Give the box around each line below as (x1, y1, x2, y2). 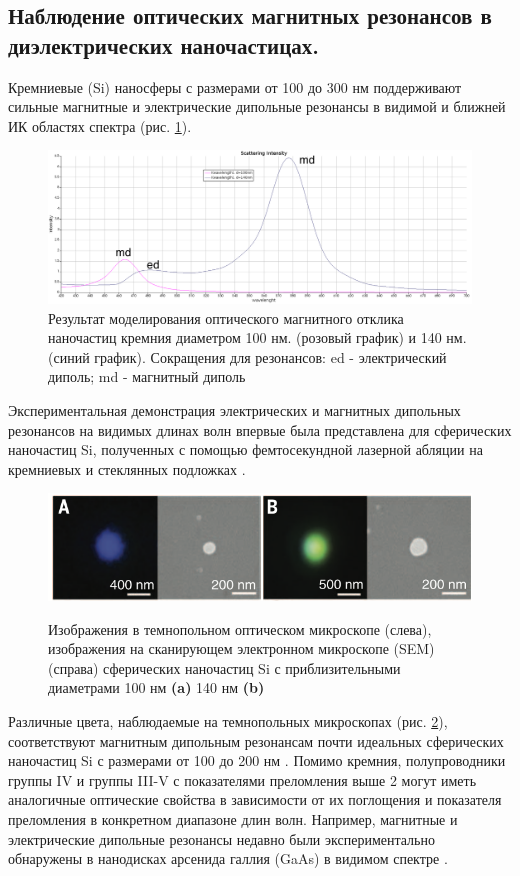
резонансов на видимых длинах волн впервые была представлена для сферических (8, 419, 512, 440)
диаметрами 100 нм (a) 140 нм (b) (48, 677, 265, 698)
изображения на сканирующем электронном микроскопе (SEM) (48, 638, 435, 659)
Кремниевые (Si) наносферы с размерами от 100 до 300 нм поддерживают (8, 76, 462, 97)
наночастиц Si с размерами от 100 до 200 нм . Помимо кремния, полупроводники (8, 750, 506, 771)
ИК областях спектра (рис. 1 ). (8, 115, 192, 136)
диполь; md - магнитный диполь (48, 366, 246, 387)
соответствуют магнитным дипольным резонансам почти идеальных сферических (8, 730, 504, 751)
